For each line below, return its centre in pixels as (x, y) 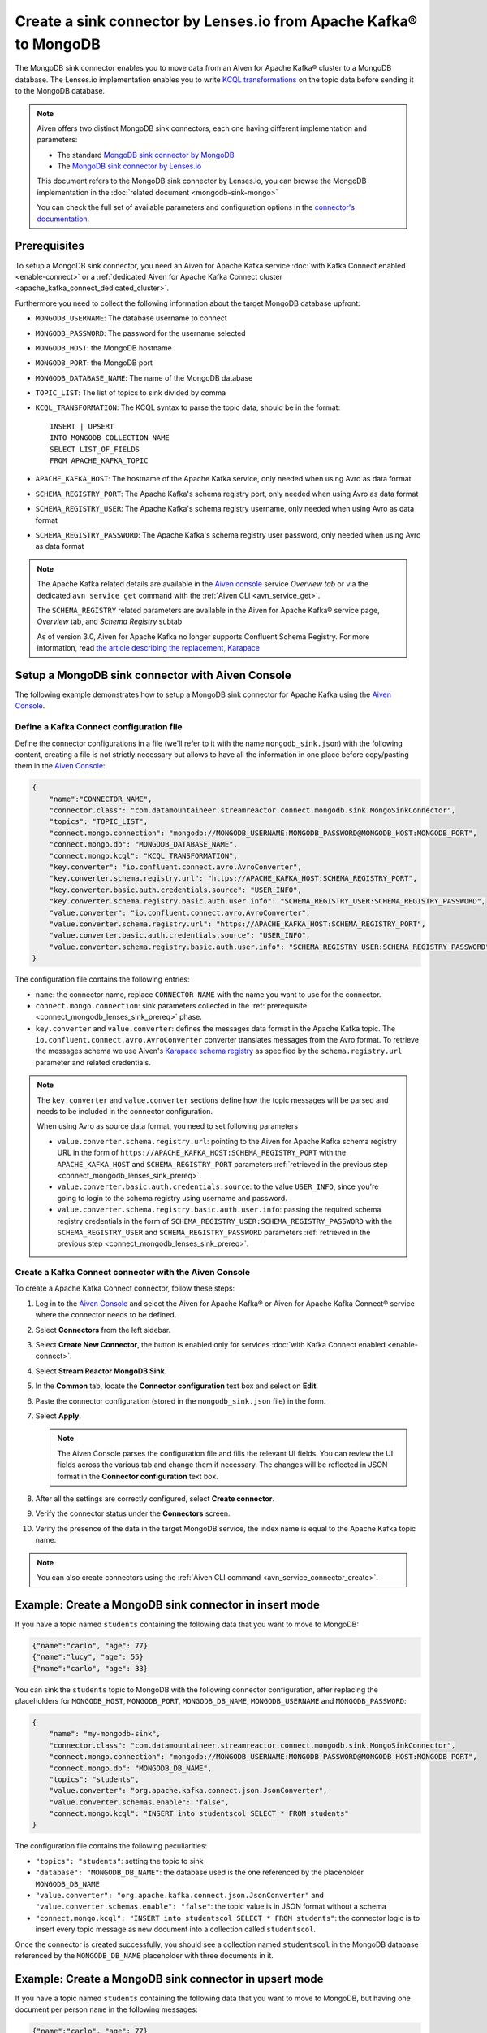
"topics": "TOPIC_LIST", (99, 822)
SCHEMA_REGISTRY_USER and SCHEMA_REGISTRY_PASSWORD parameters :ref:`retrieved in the (214, 1232)
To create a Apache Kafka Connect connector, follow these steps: (125, 1288)
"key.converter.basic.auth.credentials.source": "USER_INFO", (175, 890)
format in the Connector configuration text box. (138, 1476)
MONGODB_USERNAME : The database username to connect (131, 318)
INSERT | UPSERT (82, 426)
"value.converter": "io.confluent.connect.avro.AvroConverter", (180, 912)
